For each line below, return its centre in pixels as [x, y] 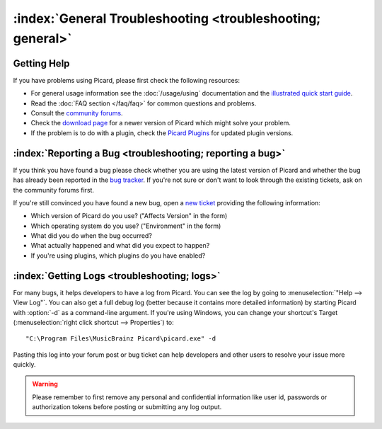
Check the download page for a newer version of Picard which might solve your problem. [161, 123]
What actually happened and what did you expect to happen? [120, 246]
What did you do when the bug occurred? [91, 236]
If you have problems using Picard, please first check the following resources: [127, 80]
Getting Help [41, 63]
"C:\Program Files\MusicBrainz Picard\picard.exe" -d [121, 339]
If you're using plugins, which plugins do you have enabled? [118, 256]
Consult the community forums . [77, 113]
